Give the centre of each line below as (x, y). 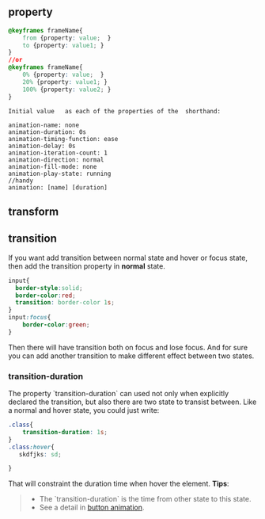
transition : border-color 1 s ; (65, 303)
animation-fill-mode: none (53, 166)
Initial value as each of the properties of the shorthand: (115, 111)
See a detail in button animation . (92, 508)
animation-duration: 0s (47, 132)
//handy (21, 181)
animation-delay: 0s (42, 146)
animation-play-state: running (60, 174)
